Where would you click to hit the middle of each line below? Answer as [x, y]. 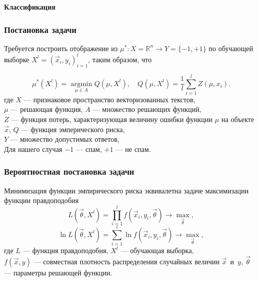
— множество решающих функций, [147, 109]
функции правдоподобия [41, 200]
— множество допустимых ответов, [65, 139]
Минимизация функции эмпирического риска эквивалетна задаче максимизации [126, 190]
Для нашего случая [33, 149]
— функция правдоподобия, [66, 250]
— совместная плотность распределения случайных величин [126, 261]
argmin [81, 84]
